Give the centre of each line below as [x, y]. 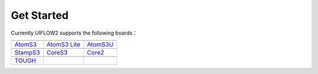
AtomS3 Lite [63, 44]
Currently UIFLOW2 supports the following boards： [74, 33]
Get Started [40, 15]
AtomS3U [100, 44]
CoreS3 [57, 52]
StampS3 [27, 52]
